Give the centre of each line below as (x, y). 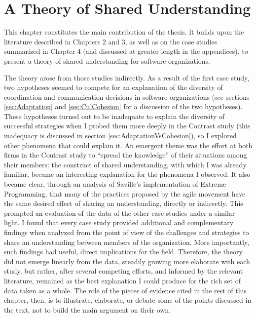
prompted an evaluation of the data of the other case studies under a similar (120, 213)
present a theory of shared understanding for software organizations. (107, 60)
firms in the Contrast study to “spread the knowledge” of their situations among (126, 155)
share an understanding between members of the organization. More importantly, (127, 242)
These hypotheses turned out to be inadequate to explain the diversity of (114, 116)
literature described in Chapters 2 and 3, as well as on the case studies (111, 41)
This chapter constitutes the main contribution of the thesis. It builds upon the (124, 32)
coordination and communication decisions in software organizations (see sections (127, 97)
